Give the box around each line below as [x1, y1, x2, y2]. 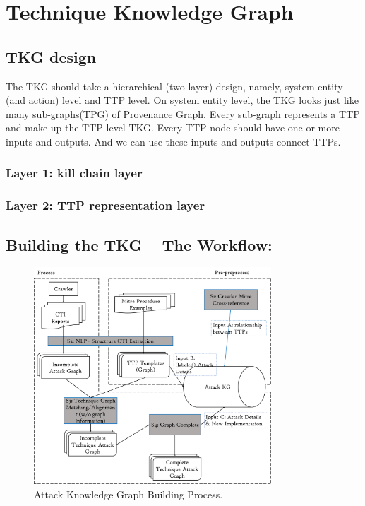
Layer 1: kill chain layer [6, 164, 143, 182]
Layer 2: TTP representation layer [6, 196, 205, 214]
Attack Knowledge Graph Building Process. [34, 486, 223, 501]
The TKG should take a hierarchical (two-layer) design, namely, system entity [6, 78, 343, 93]
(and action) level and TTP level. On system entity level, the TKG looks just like [6, 93, 359, 107]
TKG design [6, 45, 97, 67]
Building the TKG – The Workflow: [6, 233, 273, 255]
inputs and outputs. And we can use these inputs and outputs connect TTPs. [6, 134, 341, 148]
